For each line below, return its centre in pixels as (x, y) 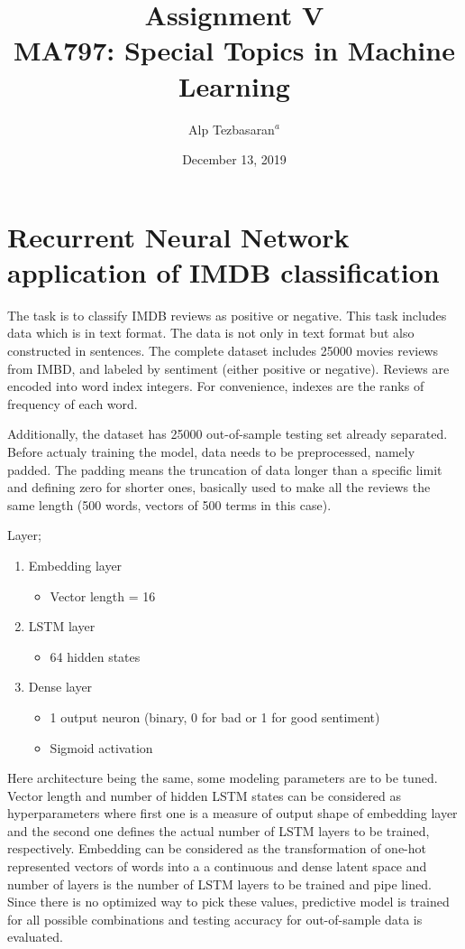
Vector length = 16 (103, 595)
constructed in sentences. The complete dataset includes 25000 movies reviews (223, 350)
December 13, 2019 (234, 159)
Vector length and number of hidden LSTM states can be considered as (204, 795)
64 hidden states (95, 656)
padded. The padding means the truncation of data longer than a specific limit (225, 469)
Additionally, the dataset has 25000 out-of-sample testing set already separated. (228, 434)
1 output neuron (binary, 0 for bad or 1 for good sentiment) (215, 716)
